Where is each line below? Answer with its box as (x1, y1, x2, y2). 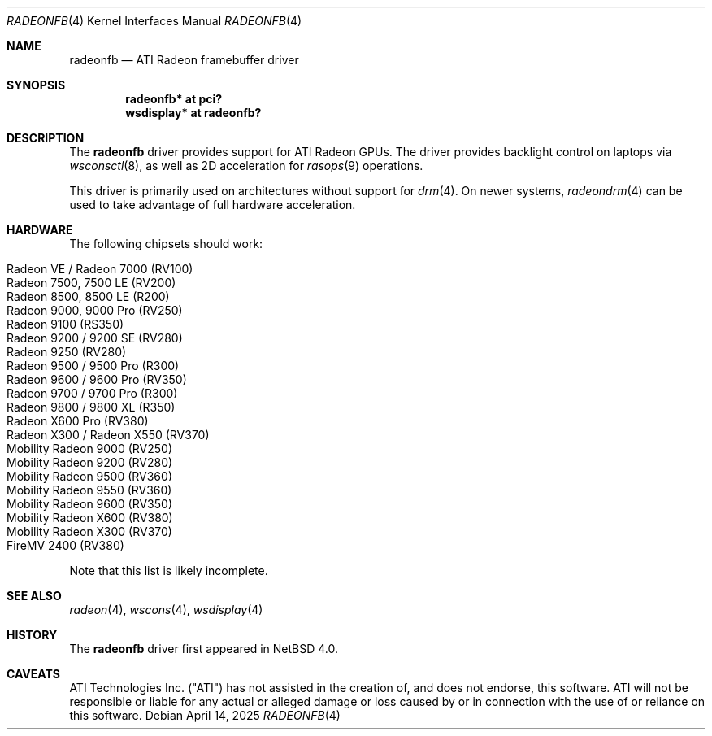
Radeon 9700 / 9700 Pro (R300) (7, 386, 178, 400)
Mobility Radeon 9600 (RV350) (7, 497, 172, 511)
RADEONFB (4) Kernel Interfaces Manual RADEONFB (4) (7, 14, 302, 28)
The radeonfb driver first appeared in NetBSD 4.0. (69, 642, 339, 655)
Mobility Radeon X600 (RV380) (7, 511, 173, 525)
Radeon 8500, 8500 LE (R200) (7, 290, 170, 303)
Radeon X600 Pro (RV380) (7, 414, 149, 428)
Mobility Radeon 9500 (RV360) (7, 469, 172, 483)
